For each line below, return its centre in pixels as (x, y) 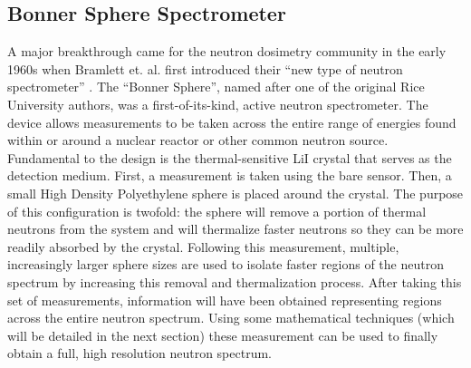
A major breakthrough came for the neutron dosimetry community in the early (227, 51)
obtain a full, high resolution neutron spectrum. (139, 353)
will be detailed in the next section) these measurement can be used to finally (223, 335)
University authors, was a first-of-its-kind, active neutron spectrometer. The (218, 104)
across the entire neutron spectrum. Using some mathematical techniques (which (231, 318)
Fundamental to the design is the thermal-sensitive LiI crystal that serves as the (230, 157)
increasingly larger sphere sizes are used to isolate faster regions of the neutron (226, 264)
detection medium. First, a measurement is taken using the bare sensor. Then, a (230, 175)
